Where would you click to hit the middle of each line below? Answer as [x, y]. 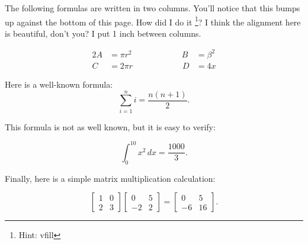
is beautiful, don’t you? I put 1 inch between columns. [103, 33]
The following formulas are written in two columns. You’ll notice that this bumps [153, 8]
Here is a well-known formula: [59, 84]
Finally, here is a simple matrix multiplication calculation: [110, 178]
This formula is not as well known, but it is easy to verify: [110, 126]
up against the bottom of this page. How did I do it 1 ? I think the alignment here [153, 21]
